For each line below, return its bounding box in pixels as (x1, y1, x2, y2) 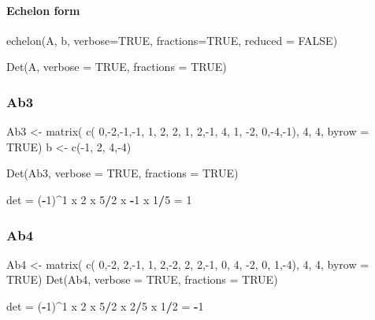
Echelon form (6, 2, 80, 18)
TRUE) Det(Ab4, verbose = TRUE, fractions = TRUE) (6, 271, 278, 288)
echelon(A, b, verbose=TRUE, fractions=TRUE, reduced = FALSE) (6, 32, 338, 48)
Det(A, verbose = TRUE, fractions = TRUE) (6, 58, 227, 75)
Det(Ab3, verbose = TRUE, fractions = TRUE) (6, 165, 239, 181)
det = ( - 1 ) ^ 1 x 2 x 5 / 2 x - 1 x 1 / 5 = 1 (6, 191, 192, 207)
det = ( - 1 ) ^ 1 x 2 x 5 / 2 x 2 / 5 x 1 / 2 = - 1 (6, 297, 204, 314)
